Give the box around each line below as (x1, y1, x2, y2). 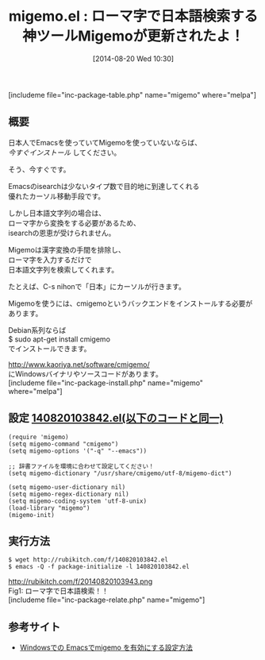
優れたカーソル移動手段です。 (8, 191, 106, 201)
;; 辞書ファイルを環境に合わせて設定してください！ (8, 462, 155, 470)
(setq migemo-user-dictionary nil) (8, 483, 126, 491)
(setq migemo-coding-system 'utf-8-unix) (8, 497, 148, 505)
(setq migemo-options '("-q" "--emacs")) (8, 446, 148, 455)
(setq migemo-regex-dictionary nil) (8, 490, 129, 498)
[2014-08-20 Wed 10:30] (92, 53, 175, 64)
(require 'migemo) (8, 433, 69, 441)
